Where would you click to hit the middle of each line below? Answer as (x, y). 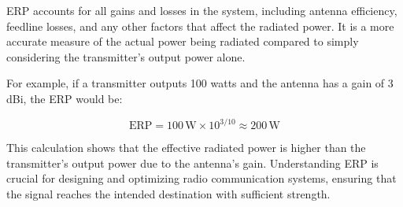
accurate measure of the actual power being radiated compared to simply (183, 41)
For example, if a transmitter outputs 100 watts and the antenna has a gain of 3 (200, 83)
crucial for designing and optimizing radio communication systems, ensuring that (201, 178)
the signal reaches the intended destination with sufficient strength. (168, 193)
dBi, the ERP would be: (65, 98)
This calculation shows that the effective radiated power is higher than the (186, 148)
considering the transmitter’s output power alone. (126, 56)
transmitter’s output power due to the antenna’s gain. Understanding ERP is (192, 163)
